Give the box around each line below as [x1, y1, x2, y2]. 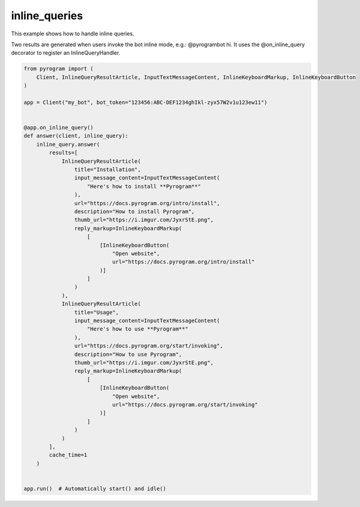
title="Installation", [74, 166, 141, 173]
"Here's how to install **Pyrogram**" [87, 183, 201, 190]
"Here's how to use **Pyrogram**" [87, 326, 188, 332]
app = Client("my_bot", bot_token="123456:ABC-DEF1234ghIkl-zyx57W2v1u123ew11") [23, 99, 268, 106]
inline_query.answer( [36, 141, 100, 148]
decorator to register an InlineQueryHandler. [11, 49, 121, 56]
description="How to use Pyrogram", [74, 351, 182, 358]
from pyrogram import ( [23, 65, 94, 72]
